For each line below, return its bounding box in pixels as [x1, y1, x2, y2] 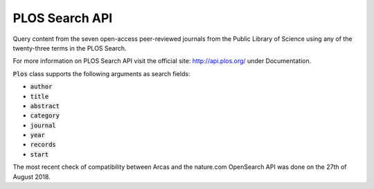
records [30, 141, 57, 149]
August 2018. [12, 172, 51, 181]
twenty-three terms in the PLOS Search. [12, 44, 127, 52]
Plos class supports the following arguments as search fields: [12, 69, 190, 78]
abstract [30, 102, 60, 110]
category [30, 111, 60, 120]
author [30, 83, 53, 91]
